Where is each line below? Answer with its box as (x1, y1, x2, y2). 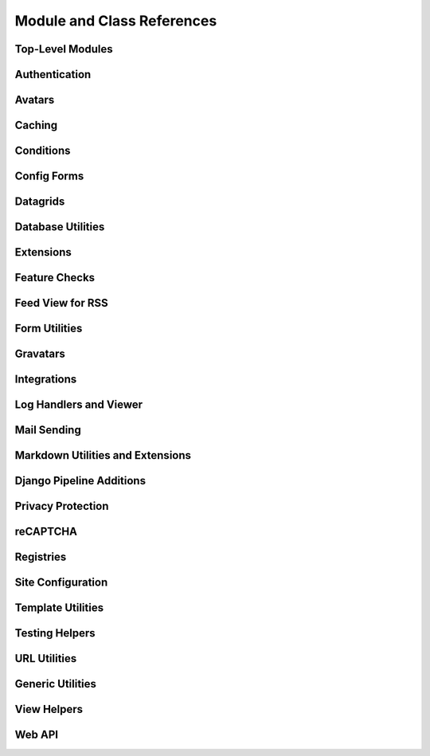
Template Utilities (14, 601, 104, 615)
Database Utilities (14, 220, 105, 234)
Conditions (14, 144, 71, 158)
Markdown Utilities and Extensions (14, 449, 191, 462)
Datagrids (14, 195, 65, 209)
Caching (14, 119, 58, 132)
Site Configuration (14, 576, 108, 590)
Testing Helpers (14, 626, 96, 640)
